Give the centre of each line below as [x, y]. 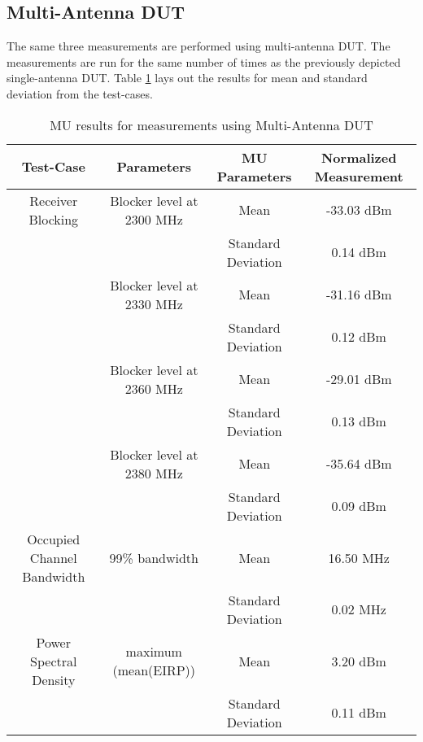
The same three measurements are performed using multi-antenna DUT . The [198, 46]
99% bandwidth [154, 557]
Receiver [54, 200]
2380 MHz [154, 473]
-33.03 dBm [359, 210]
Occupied [54, 539]
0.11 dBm [359, 713]
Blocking [54, 219]
